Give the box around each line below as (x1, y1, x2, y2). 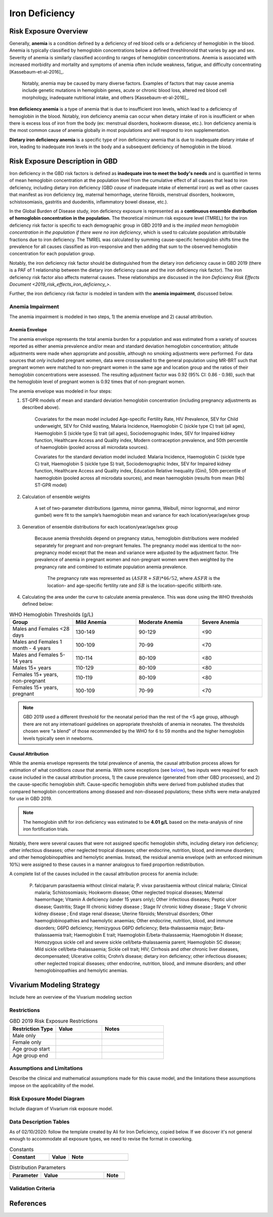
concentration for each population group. (9, 251, 96, 257)
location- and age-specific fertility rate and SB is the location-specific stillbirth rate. (47, 582, 222, 588)
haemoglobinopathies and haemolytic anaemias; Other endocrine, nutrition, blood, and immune (34, 918, 234, 924)
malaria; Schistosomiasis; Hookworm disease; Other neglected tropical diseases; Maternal (34, 889, 223, 895)
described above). (22, 404, 60, 410)
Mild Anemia (75, 619, 107, 626)
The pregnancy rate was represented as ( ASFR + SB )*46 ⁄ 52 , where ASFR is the (47, 575, 220, 581)
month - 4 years (12, 645, 51, 652)
